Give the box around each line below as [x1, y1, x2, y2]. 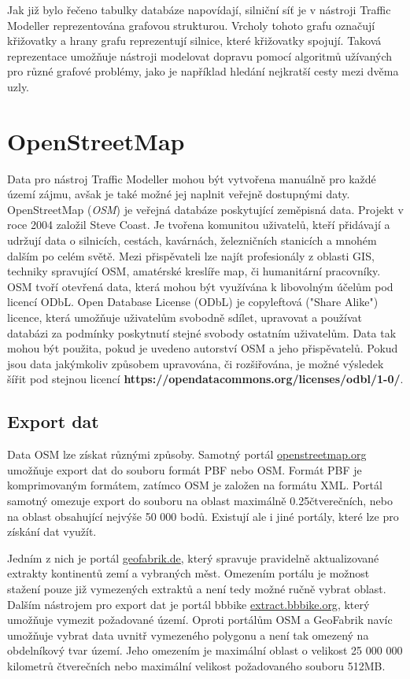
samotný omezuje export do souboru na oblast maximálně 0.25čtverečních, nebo [7, 492, 393, 508]
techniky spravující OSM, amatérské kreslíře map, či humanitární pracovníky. [7, 263, 381, 279]
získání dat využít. [7, 523, 97, 540]
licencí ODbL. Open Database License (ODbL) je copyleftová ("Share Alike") [7, 293, 379, 310]
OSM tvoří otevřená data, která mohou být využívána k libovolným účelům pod [7, 278, 393, 294]
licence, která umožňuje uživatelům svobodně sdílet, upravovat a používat [7, 309, 362, 326]
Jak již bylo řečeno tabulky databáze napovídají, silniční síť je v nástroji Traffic [7, 2, 391, 17]
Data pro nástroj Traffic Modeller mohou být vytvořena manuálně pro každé [7, 170, 376, 186]
